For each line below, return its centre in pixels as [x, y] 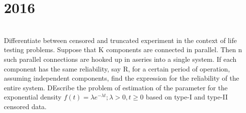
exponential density [33, 97]
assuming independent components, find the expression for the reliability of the [122, 78]
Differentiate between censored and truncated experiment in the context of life [120, 40]
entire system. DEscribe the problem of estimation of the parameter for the [116, 87]
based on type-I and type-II [187, 97]
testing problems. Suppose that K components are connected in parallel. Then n [123, 49]
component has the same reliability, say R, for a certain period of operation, [117, 68]
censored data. [25, 106]
